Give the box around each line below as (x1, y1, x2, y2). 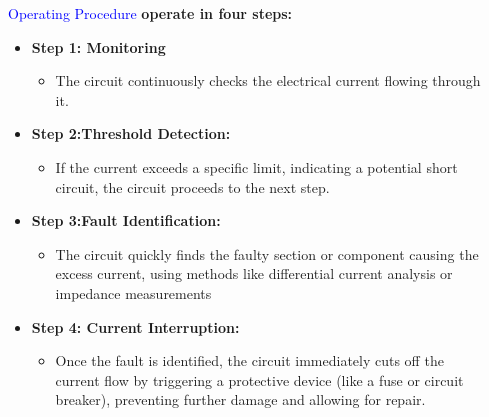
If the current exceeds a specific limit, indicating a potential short (55, 156, 458, 177)
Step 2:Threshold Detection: (31, 123, 231, 144)
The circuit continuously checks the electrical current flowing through (55, 70, 481, 91)
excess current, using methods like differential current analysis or (55, 263, 453, 284)
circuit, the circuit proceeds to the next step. (55, 176, 330, 197)
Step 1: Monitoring (31, 36, 166, 57)
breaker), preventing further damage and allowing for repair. (55, 389, 426, 410)
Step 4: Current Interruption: (31, 316, 240, 337)
